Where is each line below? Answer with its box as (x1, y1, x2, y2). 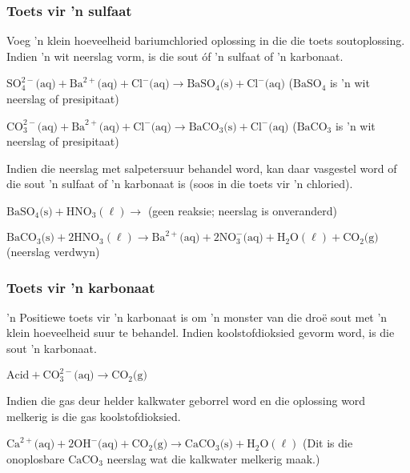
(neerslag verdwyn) (6, 243, 100, 260)
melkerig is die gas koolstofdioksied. (6, 407, 181, 424)
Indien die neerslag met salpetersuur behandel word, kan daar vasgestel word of (6, 159, 397, 176)
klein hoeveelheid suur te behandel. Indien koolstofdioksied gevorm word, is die (6, 324, 395, 341)
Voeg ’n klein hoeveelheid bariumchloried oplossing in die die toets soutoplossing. (6, 32, 405, 49)
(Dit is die (303, 435, 353, 451)
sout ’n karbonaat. (6, 340, 97, 357)
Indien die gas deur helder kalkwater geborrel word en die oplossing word (6, 392, 366, 409)
